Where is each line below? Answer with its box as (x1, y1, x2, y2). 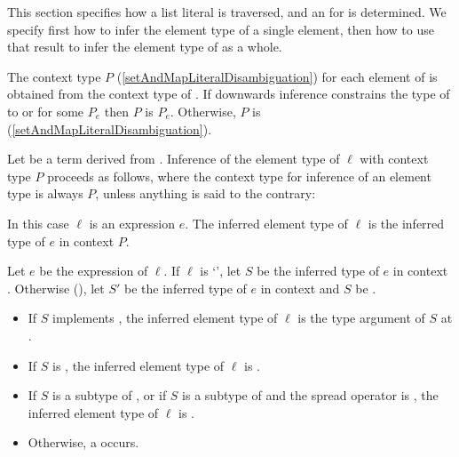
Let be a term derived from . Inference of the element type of (7, 149, 340, 168)
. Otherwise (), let (7, 278, 105, 297)
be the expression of (39, 261, 148, 280)
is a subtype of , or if (52, 386, 167, 405)
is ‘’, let (200, 261, 241, 280)
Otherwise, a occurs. (28, 433, 139, 452)
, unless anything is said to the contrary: (95, 184, 316, 203)
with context (360, 149, 429, 168)
